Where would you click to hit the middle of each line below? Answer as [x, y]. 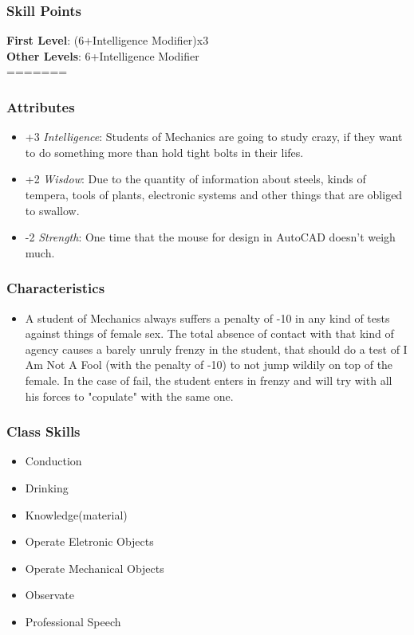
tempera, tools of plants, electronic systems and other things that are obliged [214, 194]
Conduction [53, 461]
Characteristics [56, 288]
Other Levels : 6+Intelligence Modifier [103, 55]
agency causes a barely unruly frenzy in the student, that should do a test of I [216, 349]
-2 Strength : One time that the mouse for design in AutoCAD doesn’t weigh [210, 237]
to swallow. [52, 210]
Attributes [41, 106]
